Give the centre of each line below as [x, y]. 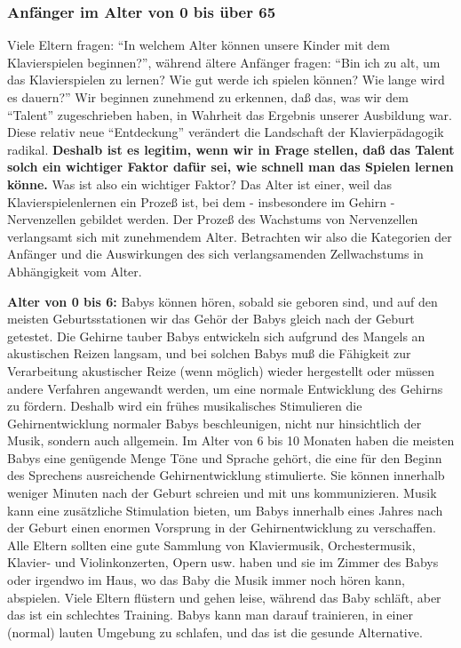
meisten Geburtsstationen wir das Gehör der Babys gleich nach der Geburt [211, 319]
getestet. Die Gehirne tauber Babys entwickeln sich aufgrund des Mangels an [216, 336]
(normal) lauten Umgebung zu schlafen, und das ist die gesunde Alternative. [215, 632]
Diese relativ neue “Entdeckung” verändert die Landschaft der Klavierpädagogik [226, 132]
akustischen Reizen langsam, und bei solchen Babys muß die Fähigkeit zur [209, 353]
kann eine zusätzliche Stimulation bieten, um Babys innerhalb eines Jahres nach [225, 510]
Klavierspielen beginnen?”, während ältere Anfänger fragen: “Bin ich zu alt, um [224, 62]
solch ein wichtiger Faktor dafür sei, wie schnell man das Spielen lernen [230, 167]
